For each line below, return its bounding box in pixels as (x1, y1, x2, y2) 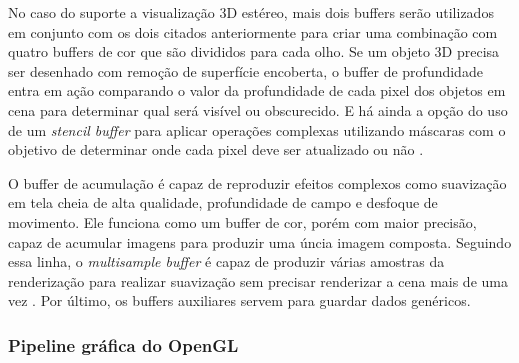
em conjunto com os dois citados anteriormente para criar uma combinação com (8, 21, 498, 42)
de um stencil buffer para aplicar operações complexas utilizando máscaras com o (8, 119, 506, 140)
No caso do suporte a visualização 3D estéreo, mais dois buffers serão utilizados (8, 2, 494, 22)
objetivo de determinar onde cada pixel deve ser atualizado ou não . (8, 139, 424, 160)
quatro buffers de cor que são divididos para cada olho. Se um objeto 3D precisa (8, 41, 500, 62)
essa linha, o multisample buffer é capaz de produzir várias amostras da (8, 251, 445, 272)
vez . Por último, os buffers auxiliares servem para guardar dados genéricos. (8, 290, 471, 311)
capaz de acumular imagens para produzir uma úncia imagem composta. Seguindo (8, 231, 512, 252)
